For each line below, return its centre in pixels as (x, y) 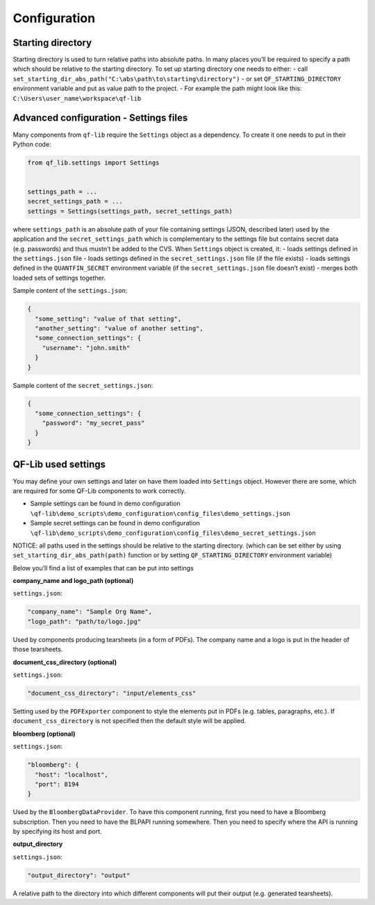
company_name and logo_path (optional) (73, 581)
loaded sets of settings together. (59, 278)
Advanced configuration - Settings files (100, 118)
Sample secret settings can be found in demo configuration (115, 523)
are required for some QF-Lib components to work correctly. (99, 491)
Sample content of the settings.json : (70, 291)
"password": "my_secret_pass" (93, 423)
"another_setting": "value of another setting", (119, 328)
